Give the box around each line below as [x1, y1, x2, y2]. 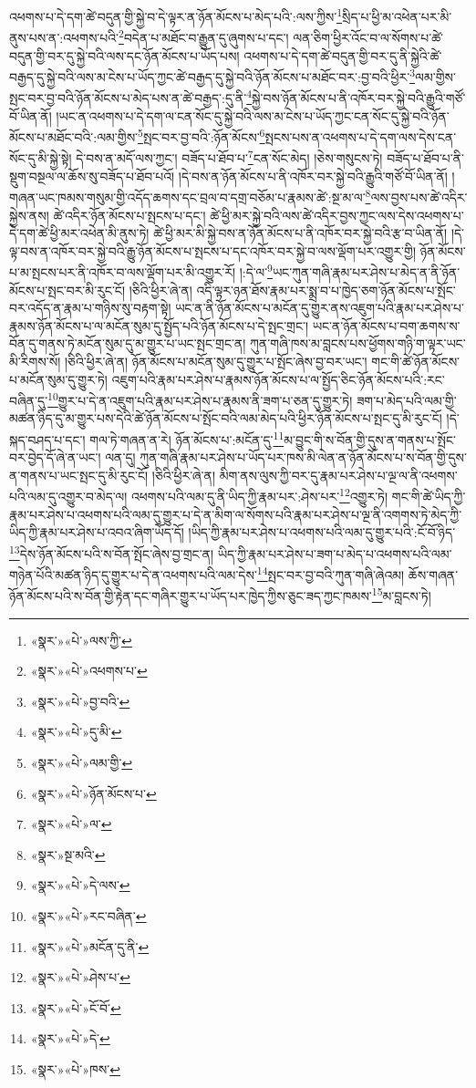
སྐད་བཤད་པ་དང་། [9, 430, 86, 449]
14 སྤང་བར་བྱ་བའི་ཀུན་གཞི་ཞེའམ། [256, 563, 405, 584]
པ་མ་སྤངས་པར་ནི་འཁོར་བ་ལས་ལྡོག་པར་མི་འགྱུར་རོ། [9, 262, 235, 281]
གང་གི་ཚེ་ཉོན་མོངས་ [371, 351, 460, 370]
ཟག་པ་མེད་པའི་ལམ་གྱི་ [356, 390, 457, 409]
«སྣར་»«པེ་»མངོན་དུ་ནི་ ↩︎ [30, 937, 150, 956]
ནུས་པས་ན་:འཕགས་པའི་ [9, 27, 119, 47]
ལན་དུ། [105, 448, 136, 467]
